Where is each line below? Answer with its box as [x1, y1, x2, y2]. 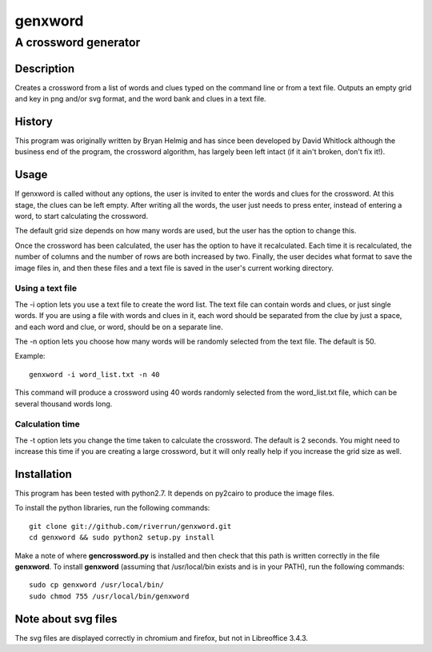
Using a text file [14, 283, 78, 294]
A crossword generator [14, 35, 141, 50]
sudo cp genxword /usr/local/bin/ [29, 580, 164, 590]
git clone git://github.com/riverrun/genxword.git [29, 522, 232, 531]
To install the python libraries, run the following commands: [14, 503, 210, 513]
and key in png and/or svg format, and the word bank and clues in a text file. [14, 94, 267, 104]
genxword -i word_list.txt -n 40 [29, 370, 160, 379]
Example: [14, 352, 46, 361]
